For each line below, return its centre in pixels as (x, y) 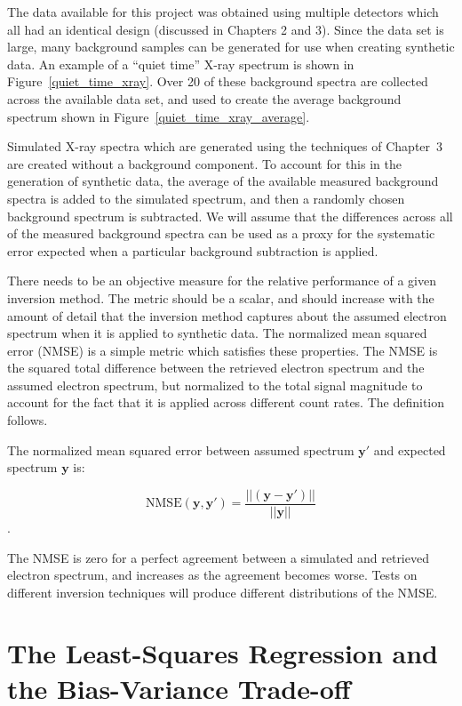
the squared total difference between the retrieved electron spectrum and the (216, 368)
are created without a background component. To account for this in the (204, 163)
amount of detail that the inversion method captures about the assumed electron (227, 315)
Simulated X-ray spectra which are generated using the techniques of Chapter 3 (225, 146)
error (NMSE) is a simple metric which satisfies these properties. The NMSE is (223, 350)
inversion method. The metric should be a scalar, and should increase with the (221, 297)
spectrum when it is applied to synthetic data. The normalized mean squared (217, 333)
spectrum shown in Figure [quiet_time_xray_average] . (159, 116)
